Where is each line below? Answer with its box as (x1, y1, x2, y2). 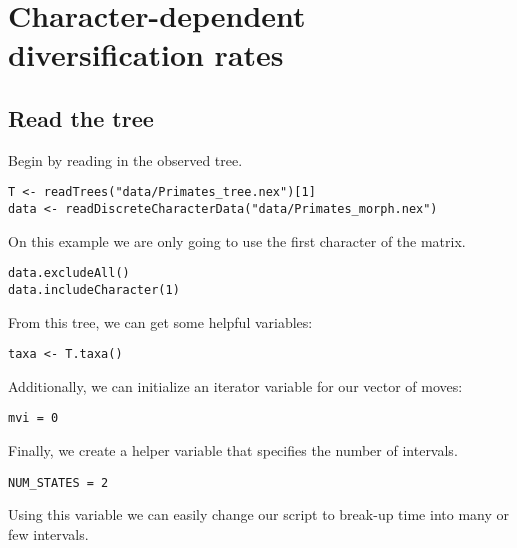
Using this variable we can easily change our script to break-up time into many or (8, 504, 509, 525)
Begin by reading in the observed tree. (8, 149, 243, 170)
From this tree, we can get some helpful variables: (8, 311, 313, 332)
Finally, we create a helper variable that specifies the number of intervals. (8, 440, 458, 461)
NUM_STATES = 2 (8, 475, 109, 490)
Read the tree (8, 102, 154, 133)
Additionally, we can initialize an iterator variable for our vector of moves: (8, 375, 463, 396)
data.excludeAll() (8, 266, 130, 281)
